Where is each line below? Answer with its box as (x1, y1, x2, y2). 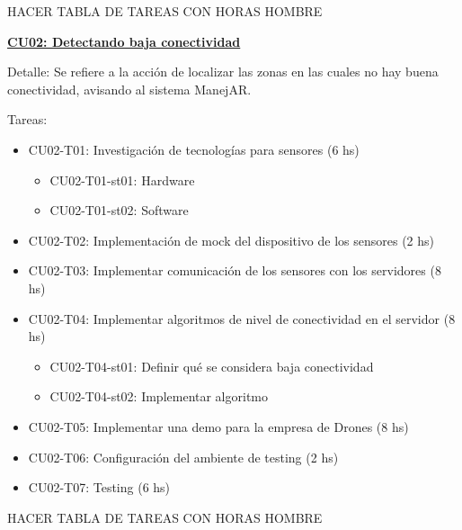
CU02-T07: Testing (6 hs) (28, 478, 171, 497)
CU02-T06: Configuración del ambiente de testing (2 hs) (28, 447, 339, 466)
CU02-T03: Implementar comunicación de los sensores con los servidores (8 (28, 261, 441, 280)
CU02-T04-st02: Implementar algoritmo (49, 387, 269, 406)
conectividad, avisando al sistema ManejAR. (7, 79, 252, 98)
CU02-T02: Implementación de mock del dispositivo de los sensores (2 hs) (28, 230, 435, 249)
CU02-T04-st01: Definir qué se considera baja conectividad (49, 356, 374, 375)
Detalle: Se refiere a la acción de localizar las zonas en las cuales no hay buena (7, 62, 439, 81)
